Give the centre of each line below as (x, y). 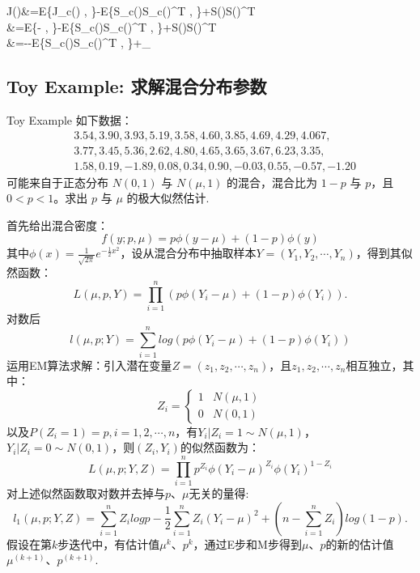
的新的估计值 (360, 543)
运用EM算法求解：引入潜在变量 (89, 365)
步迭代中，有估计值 (109, 543)
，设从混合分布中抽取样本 (188, 253)
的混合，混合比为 (272, 182)
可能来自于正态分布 (57, 182)
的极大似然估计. (168, 198)
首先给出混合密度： (57, 225)
